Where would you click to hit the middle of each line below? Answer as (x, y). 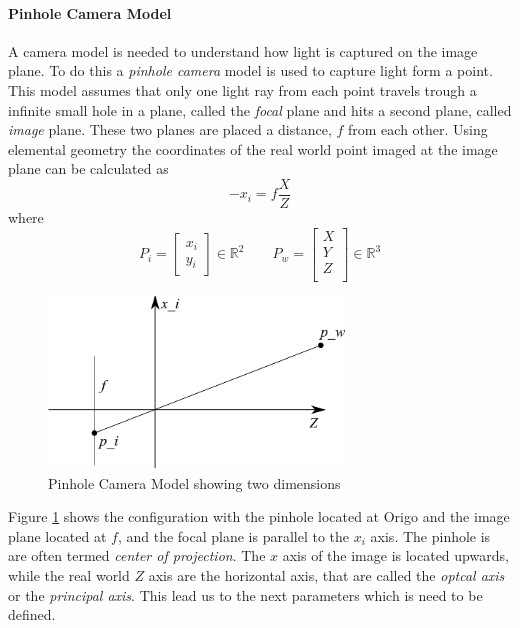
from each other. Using (418, 129)
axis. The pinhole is (430, 535)
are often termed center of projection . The (137, 555)
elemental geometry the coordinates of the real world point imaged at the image (253, 148)
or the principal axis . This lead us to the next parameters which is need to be (245, 594)
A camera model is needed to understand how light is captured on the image (243, 50)
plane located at (57, 535)
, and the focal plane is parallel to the (233, 535)
